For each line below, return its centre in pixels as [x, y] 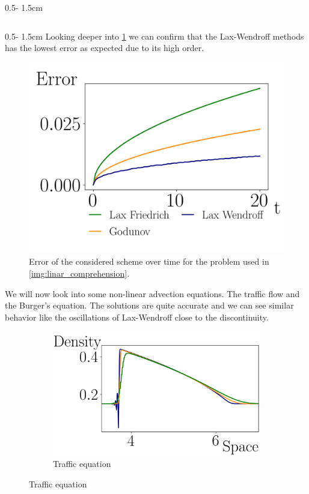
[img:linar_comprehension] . [79, 273]
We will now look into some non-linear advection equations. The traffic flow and [152, 293]
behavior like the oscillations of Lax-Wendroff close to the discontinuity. [137, 317]
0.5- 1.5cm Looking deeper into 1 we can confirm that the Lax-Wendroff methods [154, 36]
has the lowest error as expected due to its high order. [105, 48]
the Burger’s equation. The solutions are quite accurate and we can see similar [149, 305]
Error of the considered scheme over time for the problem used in [149, 261]
